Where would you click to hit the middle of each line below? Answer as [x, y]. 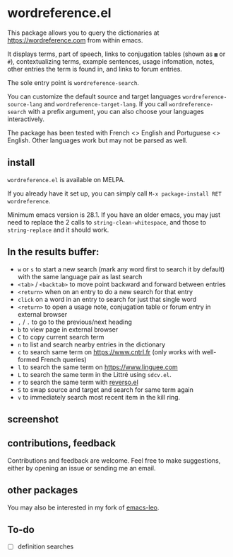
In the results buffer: [53, 252]
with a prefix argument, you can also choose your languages [116, 111]
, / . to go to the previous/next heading [75, 322]
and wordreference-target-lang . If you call [106, 103]
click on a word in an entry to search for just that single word [107, 299]
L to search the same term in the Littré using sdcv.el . [94, 374]
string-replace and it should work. [58, 230]
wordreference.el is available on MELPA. [66, 179]
